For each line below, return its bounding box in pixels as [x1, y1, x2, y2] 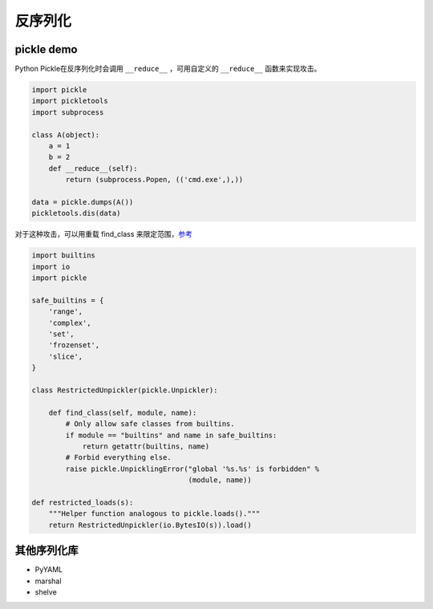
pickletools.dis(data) [31, 209, 121, 218]
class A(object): [31, 130, 100, 140]
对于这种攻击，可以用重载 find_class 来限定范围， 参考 [14, 229, 192, 239]
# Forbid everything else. [65, 453, 172, 462]
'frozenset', [48, 341, 100, 350]
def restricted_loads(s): [31, 497, 134, 507]
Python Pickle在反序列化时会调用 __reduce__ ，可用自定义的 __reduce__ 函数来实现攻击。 [14, 64, 322, 74]
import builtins [31, 251, 96, 260]
